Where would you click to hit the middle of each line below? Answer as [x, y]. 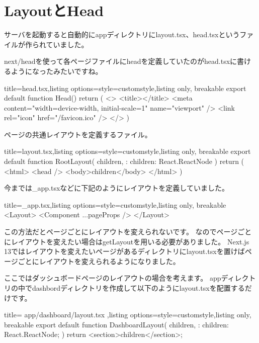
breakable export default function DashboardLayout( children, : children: [116, 324]
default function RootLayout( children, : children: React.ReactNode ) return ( [124, 161]
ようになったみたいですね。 [57, 71]
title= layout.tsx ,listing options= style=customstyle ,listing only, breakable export [127, 151]
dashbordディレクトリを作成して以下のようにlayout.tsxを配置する [138, 288]
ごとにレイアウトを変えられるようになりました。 [99, 261]
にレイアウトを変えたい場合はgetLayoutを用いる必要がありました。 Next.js [127, 241]
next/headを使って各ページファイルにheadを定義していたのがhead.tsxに [121, 61]
